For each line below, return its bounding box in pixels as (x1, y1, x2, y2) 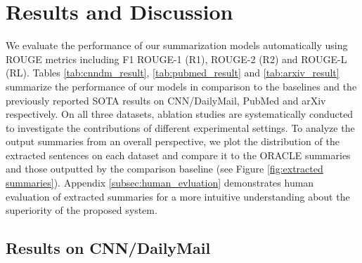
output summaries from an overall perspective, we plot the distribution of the (6, 134, 340, 149)
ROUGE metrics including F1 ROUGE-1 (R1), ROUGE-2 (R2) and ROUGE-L (6, 51, 347, 66)
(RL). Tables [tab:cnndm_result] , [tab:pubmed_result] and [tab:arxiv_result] (6, 65, 340, 80)
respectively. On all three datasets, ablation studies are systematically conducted (6, 107, 354, 121)
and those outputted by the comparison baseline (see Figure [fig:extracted (6, 161, 323, 176)
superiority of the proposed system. (6, 203, 157, 217)
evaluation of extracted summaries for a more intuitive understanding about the (6, 189, 350, 203)
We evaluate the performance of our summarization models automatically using (6, 38, 348, 53)
